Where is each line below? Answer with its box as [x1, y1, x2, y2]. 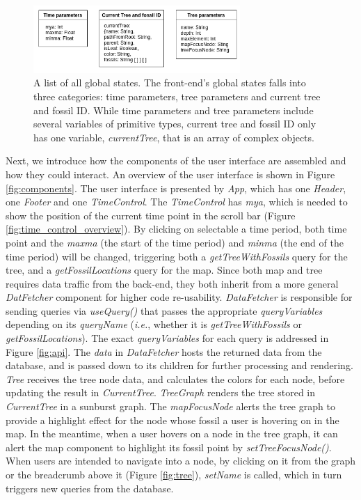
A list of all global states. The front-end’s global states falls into [33, 75, 306, 90]
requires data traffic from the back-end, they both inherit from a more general [6, 276, 339, 290]
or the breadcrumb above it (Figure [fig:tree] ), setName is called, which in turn [6, 467, 342, 482]
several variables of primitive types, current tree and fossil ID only [33, 116, 316, 131]
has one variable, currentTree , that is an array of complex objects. [33, 130, 314, 144]
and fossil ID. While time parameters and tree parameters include [33, 102, 314, 117]
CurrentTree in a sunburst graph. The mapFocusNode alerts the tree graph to [6, 399, 335, 414]
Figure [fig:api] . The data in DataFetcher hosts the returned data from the [6, 344, 322, 359]
